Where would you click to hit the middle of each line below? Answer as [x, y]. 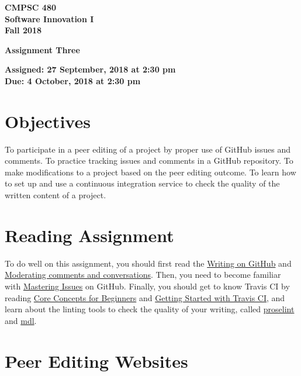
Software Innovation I [49, 18]
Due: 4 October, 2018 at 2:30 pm [73, 80]
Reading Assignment [89, 235]
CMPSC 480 [31, 7]
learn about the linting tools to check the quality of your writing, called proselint [150, 309]
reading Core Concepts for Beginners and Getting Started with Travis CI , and [145, 297]
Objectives [48, 121]
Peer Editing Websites [96, 361]
